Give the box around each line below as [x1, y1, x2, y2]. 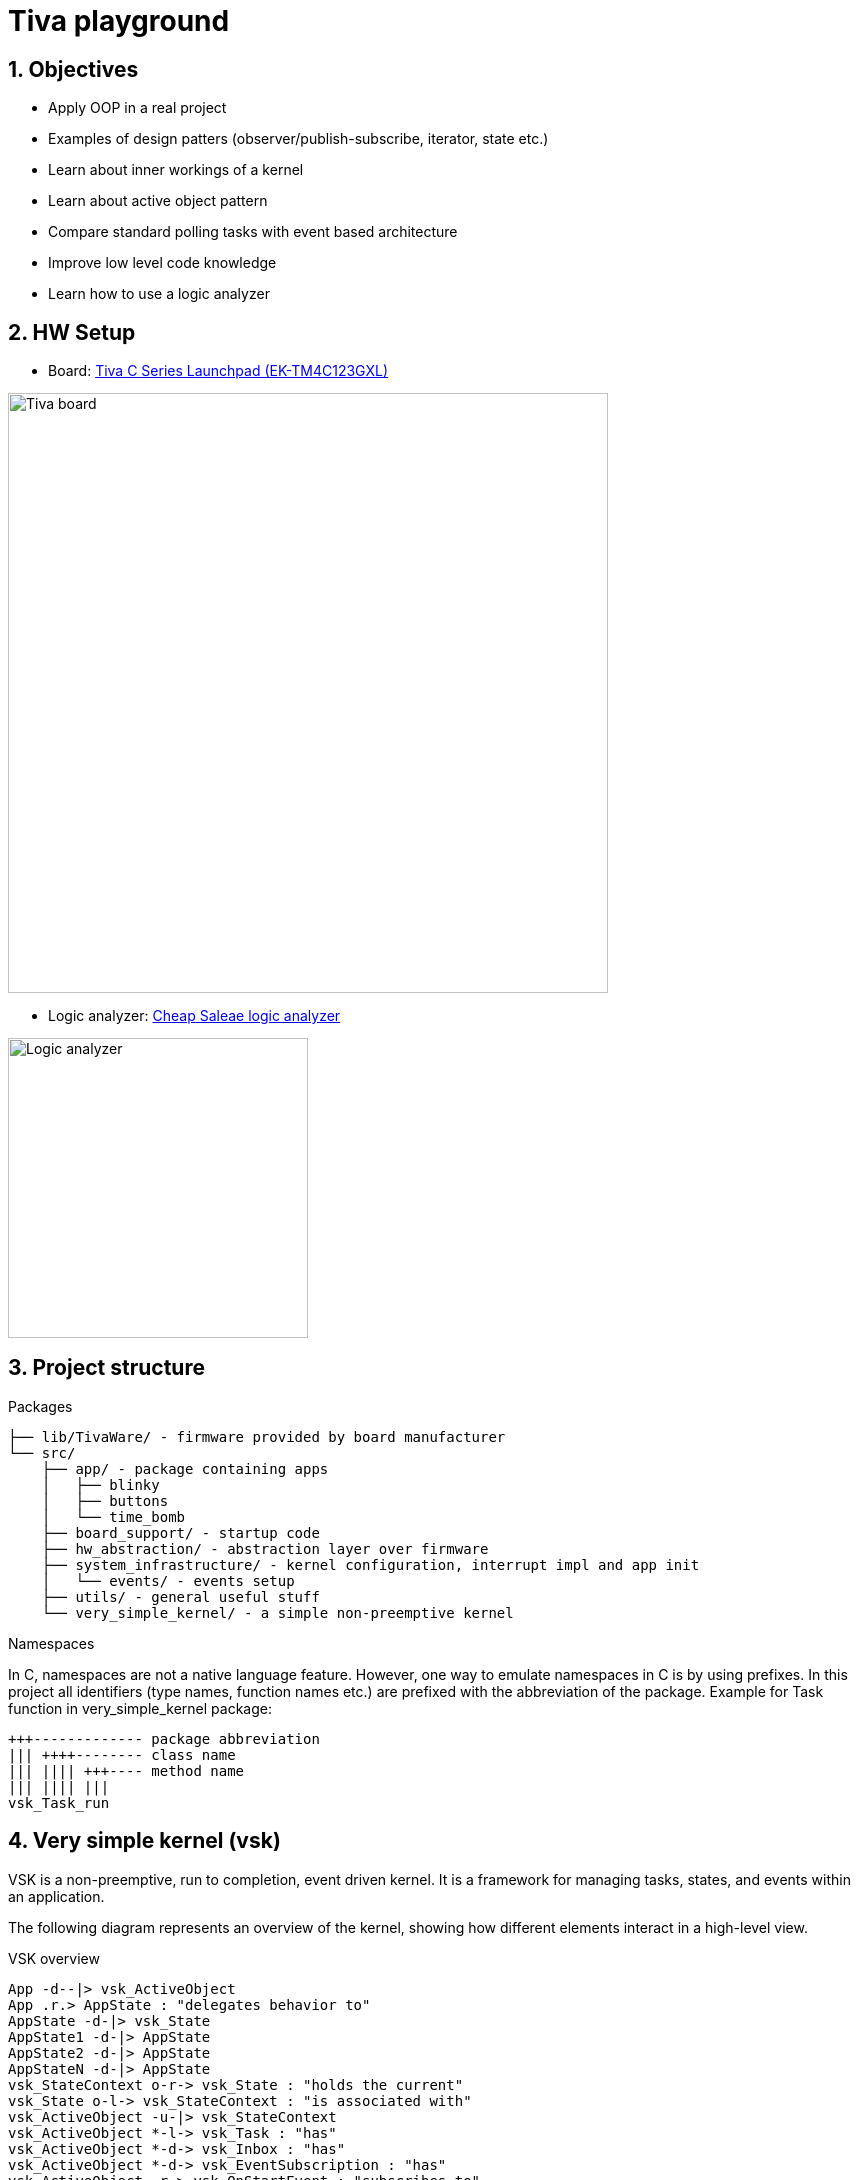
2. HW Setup [8, 319, 136, 345]
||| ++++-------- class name [8, 1746, 236, 1763]
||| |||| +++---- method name [8, 1762, 245, 1779]
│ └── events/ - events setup [41, 1572, 295, 1589]
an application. [8, 1887, 105, 1905]
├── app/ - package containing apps [41, 1460, 329, 1477]
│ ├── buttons [41, 1492, 169, 1509]
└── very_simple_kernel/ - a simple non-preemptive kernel [41, 1604, 514, 1621]
